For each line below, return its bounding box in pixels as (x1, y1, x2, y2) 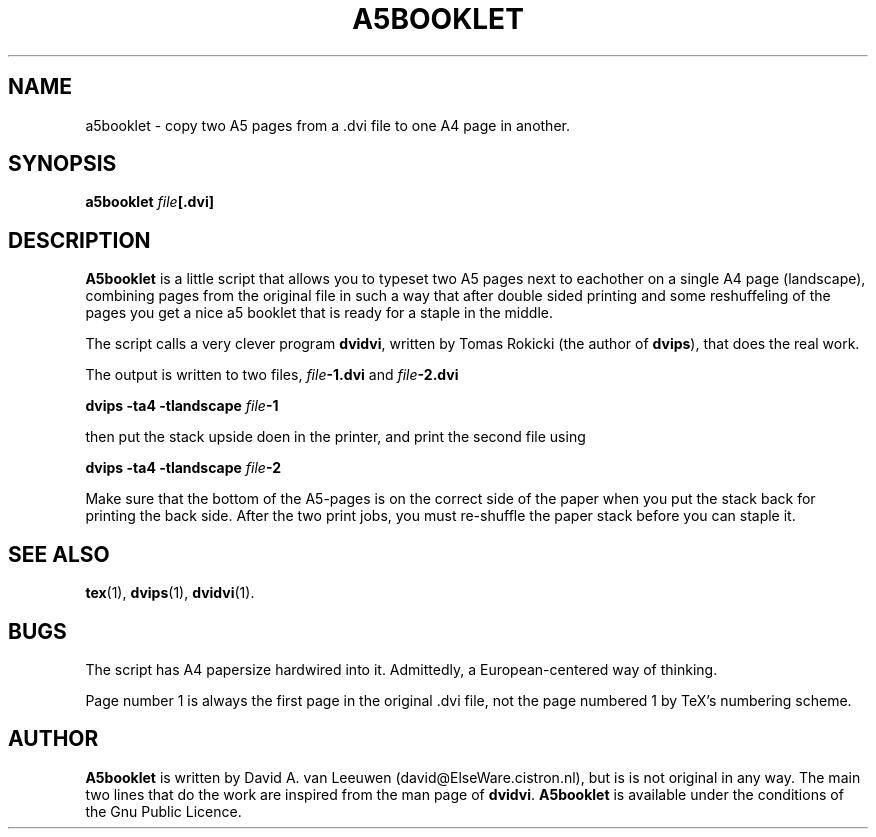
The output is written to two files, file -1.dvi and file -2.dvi (85, 366, 459, 384)
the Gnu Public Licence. (85, 802, 242, 820)
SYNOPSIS (8, 151, 117, 177)
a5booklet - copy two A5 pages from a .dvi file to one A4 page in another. (85, 116, 570, 134)
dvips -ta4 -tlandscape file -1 (85, 397, 279, 415)
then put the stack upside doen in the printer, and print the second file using (85, 428, 586, 446)
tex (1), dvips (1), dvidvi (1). (85, 584, 255, 602)
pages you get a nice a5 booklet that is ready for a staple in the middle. (85, 304, 553, 322)
